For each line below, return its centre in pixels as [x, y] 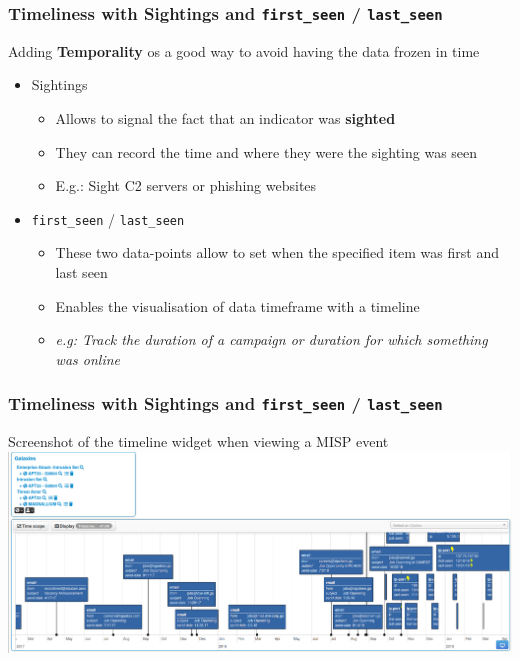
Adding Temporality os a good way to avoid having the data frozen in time [244, 50]
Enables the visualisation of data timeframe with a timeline [237, 305]
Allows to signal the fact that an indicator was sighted [225, 117]
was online [87, 358]
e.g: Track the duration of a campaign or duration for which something [271, 339]
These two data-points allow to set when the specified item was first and [277, 252]
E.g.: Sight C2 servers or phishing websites [186, 185]
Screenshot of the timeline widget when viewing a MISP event [198, 441]
